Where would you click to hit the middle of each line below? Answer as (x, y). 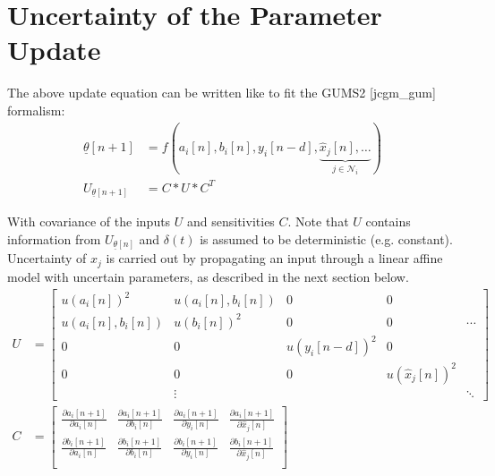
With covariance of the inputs (89, 221)
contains (388, 221)
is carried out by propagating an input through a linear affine (274, 258)
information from (54, 238)
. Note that (318, 221)
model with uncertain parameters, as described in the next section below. (208, 276)
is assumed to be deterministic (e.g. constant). (326, 238)
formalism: (36, 110)
